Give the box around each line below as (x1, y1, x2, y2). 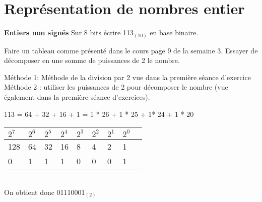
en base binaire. (150, 27, 199, 38)
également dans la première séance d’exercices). (4, 92, 150, 102)
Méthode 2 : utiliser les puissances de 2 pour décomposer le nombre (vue (4, 82, 228, 92)
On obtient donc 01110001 (4, 186, 85, 197)
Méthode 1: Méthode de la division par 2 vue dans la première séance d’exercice (4, 72, 251, 82)
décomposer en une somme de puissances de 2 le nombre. (4, 55, 180, 65)
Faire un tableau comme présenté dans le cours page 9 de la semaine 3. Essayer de (4, 45, 258, 55)
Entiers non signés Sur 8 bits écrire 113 (4, 27, 134, 38)
